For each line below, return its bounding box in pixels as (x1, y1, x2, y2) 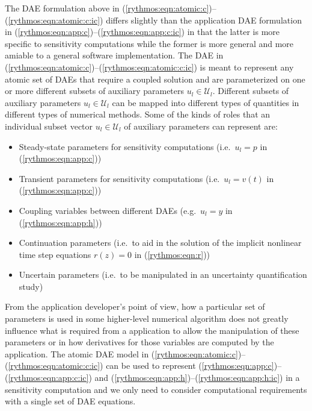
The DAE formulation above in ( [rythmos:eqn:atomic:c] (5, 2, 209, 14)
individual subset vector (5, 119, 93, 132)
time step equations (19, 248, 91, 260)
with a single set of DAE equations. (5, 395, 136, 407)
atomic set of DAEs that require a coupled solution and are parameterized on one (5, 72, 305, 85)
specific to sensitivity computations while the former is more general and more (5, 37, 294, 49)
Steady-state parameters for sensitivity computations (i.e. (19, 140, 231, 152)
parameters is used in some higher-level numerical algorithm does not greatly (5, 312, 289, 325)
